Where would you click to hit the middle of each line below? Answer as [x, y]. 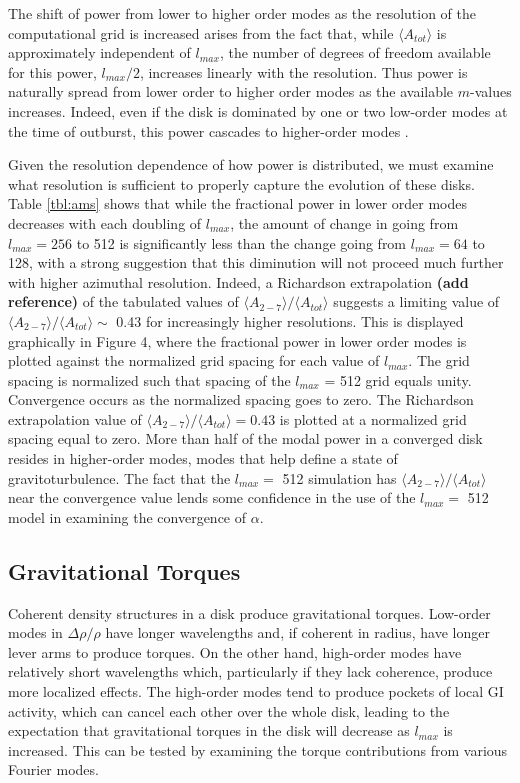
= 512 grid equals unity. [398, 379]
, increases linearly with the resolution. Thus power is [303, 71]
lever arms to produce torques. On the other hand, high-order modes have [235, 651]
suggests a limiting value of [416, 301]
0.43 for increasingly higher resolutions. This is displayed [290, 320]
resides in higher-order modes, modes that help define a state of [203, 458]
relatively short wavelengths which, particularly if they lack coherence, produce [250, 671]
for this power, [52, 71]
